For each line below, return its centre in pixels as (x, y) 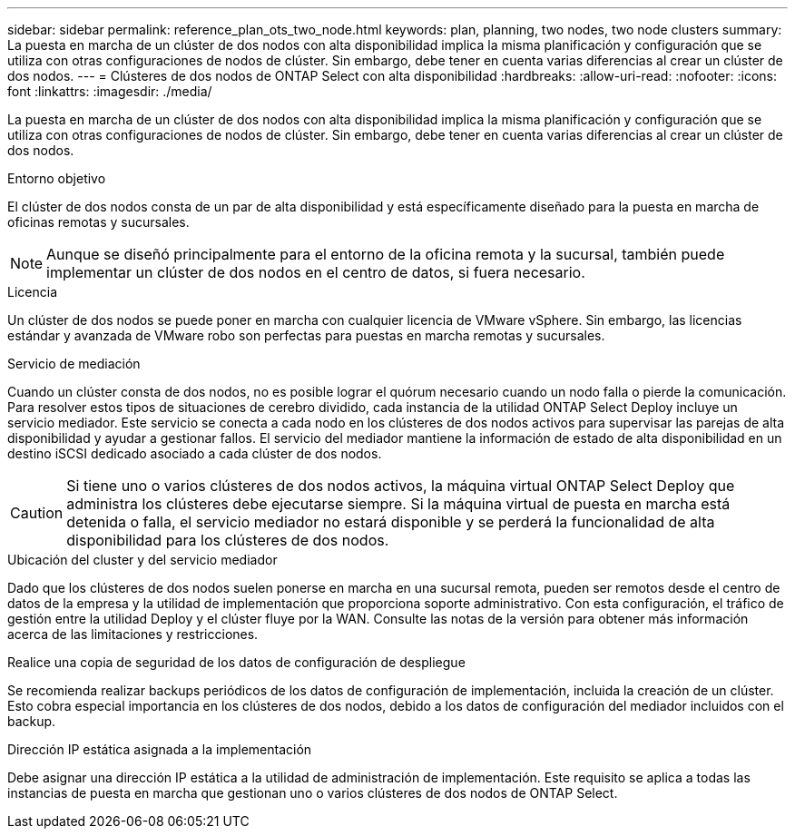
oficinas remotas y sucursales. (98, 222)
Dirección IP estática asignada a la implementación (160, 749)
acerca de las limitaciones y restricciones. (133, 634)
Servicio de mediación (74, 364)
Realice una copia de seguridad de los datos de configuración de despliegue (236, 662)
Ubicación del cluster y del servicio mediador (142, 560)
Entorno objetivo (57, 178)
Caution (37, 513)
